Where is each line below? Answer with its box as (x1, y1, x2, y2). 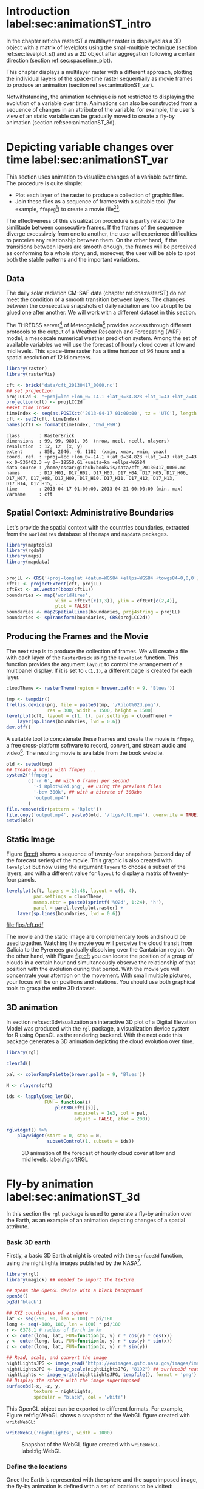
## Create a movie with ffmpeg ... (6, 766, 97, 772)
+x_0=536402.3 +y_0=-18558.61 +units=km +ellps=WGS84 (6, 459, 146, 465)
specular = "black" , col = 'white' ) (33, 1394, 126, 1400)
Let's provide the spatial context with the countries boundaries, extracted (6, 523, 190, 531)
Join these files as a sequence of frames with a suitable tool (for (15, 197, 176, 205)
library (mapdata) (6, 559, 50, 565)
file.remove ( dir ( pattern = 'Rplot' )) (6, 806, 102, 812)
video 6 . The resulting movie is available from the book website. (6, 748, 164, 757)
